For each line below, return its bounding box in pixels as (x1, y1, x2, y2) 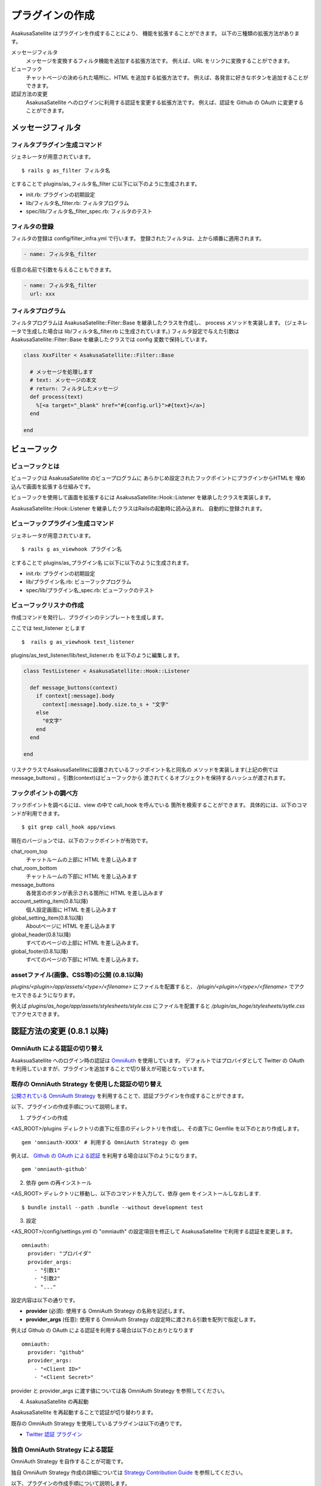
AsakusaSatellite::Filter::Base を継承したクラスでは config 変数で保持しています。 (11, 336, 210, 343)
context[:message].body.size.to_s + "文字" (42, 701, 169, 707)
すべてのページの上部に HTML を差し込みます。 (26, 939, 142, 946)
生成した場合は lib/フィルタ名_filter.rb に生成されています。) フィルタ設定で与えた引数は (26, 328, 240, 335)
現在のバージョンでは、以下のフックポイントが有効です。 (11, 837, 152, 844)
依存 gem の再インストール (26, 1179, 92, 1186)
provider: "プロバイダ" (27, 1250, 92, 1257)
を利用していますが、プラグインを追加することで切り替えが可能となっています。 (11, 1065, 208, 1072)
